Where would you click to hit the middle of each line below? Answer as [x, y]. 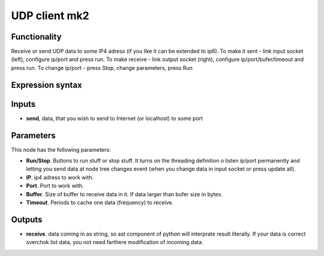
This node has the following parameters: [61, 150]
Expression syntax [46, 85]
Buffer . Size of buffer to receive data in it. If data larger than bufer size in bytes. [124, 194]
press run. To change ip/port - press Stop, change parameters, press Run [102, 68]
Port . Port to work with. [55, 186]
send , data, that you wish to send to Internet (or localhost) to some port [115, 118]
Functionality [36, 37]
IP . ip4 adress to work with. [60, 177]
